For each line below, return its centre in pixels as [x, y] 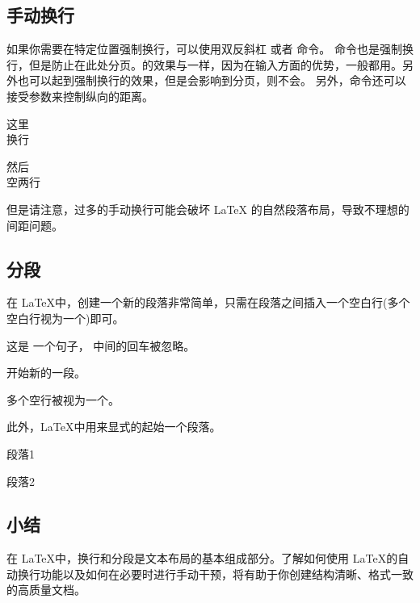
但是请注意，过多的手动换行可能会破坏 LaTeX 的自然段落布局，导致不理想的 [208, 209]
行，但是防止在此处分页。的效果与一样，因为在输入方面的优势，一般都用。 [204, 64]
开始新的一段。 [46, 373]
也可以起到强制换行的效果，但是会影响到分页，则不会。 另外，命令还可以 [212, 80]
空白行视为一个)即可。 [65, 318]
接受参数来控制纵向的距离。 [80, 96]
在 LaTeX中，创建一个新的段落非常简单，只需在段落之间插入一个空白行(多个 [208, 302]
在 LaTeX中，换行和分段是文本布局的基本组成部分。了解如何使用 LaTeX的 [202, 558]
